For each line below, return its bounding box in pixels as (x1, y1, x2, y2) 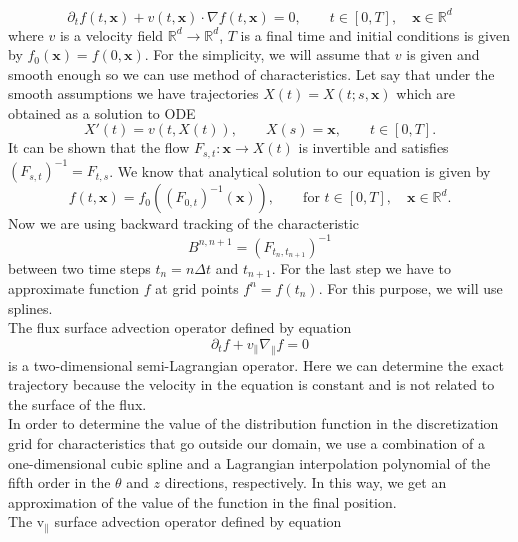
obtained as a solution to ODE (8, 102, 196, 123)
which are (396, 83, 456, 104)
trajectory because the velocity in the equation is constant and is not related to (8, 374, 495, 395)
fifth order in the (8, 472, 111, 493)
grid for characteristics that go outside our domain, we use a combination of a (8, 432, 485, 453)
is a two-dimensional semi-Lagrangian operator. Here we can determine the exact (8, 354, 505, 375)
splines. (8, 297, 53, 318)
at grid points (155, 277, 239, 298)
